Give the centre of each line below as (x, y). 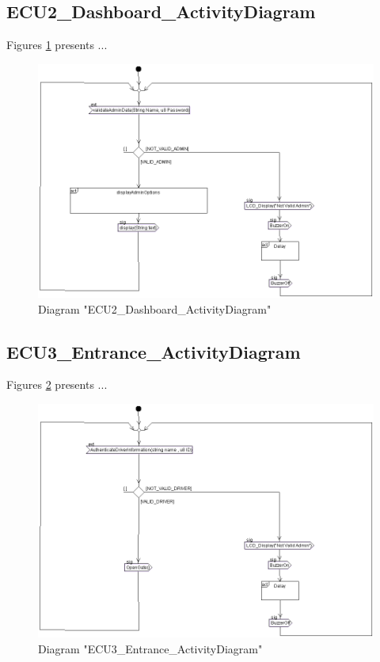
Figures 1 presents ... (57, 45)
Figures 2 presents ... (57, 384)
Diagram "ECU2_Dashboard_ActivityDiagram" (155, 308)
